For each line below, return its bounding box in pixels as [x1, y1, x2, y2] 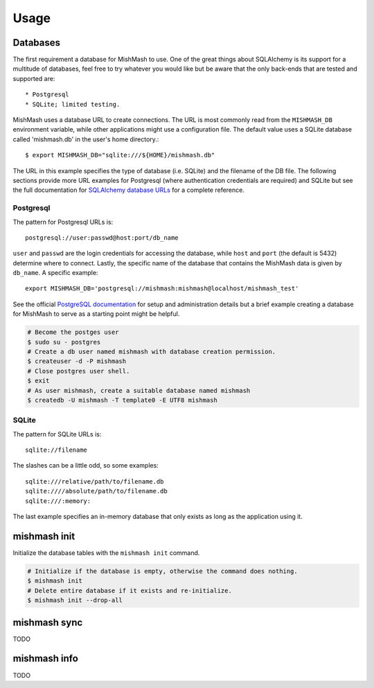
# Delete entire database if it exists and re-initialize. [27, 586, 232, 594]
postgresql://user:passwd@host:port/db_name [25, 233, 179, 242]
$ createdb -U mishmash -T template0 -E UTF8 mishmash [27, 396, 217, 404]
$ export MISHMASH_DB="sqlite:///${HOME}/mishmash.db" [25, 151, 215, 159]
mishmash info [12, 653, 79, 664]
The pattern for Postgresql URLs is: [12, 218, 114, 226]
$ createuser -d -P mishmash [27, 358, 127, 365]
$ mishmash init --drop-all [27, 597, 123, 604]
